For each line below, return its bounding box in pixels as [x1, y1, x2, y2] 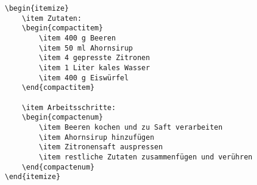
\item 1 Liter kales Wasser [39, 63, 150, 72]
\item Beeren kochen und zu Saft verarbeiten [39, 123, 223, 131]
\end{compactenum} [21, 162, 95, 171]
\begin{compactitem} [21, 24, 103, 33]
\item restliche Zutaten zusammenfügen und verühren [39, 152, 253, 161]
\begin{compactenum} [21, 113, 103, 122]
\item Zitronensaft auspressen [39, 143, 163, 152]
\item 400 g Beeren [39, 33, 116, 42]
